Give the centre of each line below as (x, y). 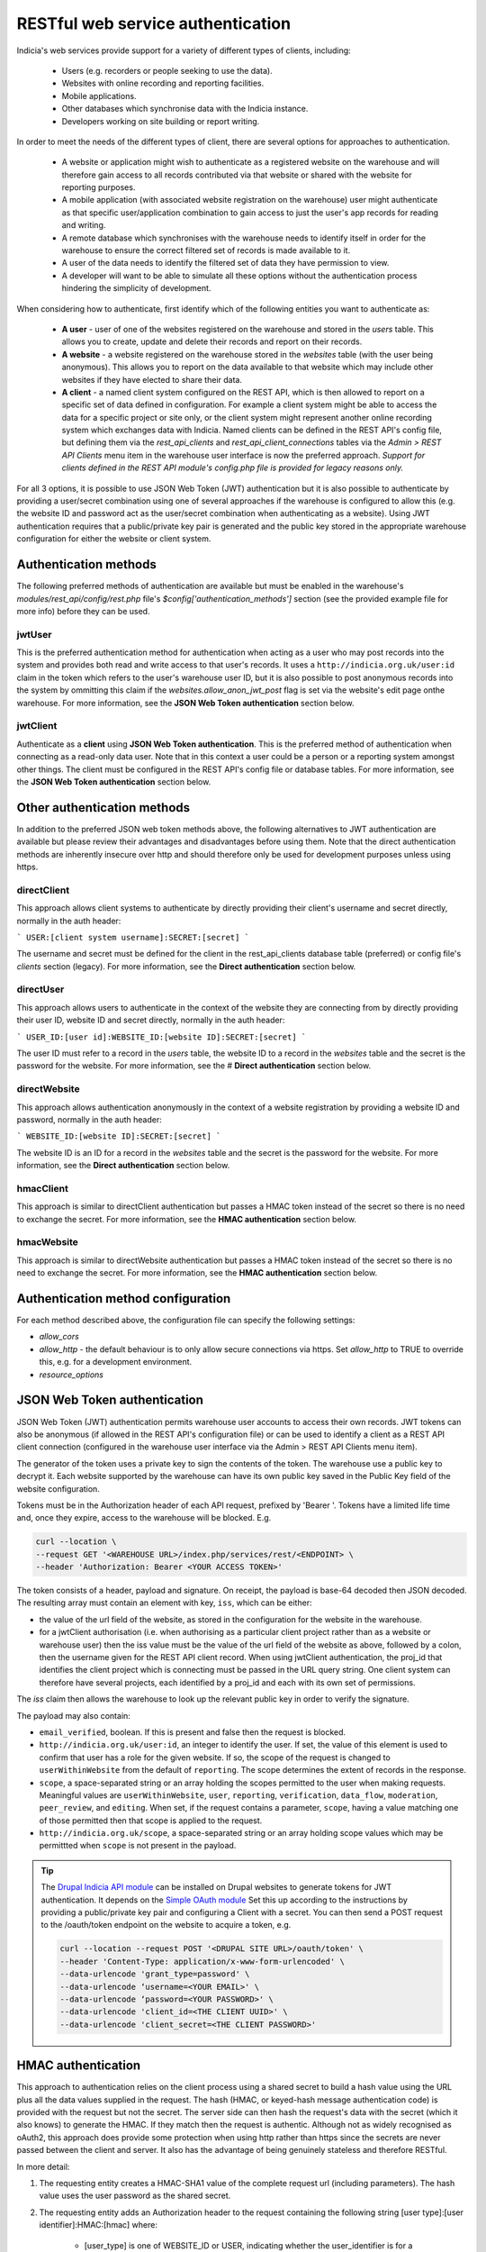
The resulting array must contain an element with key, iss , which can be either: (164, 1603)
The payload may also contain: (73, 1715)
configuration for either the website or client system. (114, 539)
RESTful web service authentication (154, 23)
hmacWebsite (47, 1242)
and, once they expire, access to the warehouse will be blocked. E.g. (144, 1518)
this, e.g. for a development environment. (116, 1362)
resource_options (71, 1375)
